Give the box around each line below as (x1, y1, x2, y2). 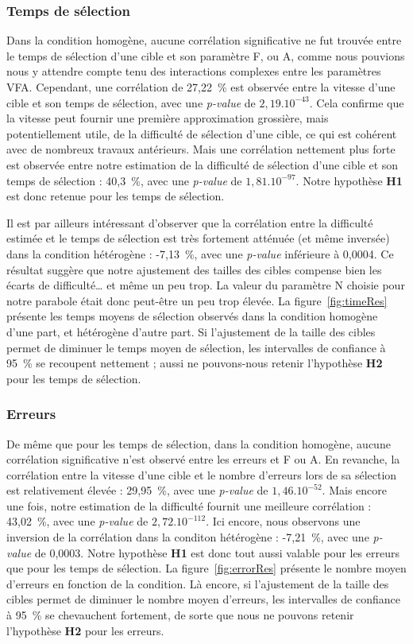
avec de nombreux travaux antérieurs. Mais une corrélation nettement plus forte (6, 141, 396, 157)
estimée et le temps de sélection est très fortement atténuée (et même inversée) (6, 230, 390, 246)
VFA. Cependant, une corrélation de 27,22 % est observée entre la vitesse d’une (6, 79, 396, 95)
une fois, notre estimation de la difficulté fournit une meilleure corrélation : (6, 497, 372, 514)
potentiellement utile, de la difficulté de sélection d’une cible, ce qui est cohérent (6, 125, 397, 142)
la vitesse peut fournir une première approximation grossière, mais (6, 110, 329, 126)
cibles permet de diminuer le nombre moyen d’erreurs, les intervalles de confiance (6, 591, 400, 607)
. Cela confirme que (309, 94, 404, 111)
